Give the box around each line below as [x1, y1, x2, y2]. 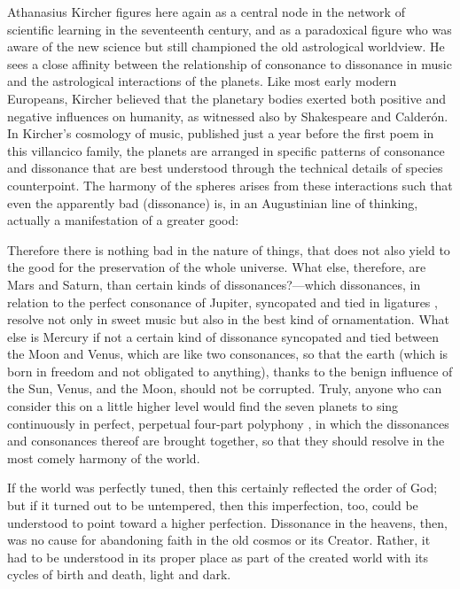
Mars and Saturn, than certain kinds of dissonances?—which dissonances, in [7, 275, 421, 293]
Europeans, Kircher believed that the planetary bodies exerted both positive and [7, 89, 446, 107]
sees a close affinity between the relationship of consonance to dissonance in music [7, 54, 452, 73]
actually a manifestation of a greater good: [7, 211, 239, 229]
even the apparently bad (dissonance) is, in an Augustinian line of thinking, [7, 193, 418, 212]
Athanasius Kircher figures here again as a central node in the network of [7, 3, 405, 20]
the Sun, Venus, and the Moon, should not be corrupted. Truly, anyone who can [7, 379, 442, 398]
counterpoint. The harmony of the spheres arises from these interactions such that [7, 175, 453, 194]
